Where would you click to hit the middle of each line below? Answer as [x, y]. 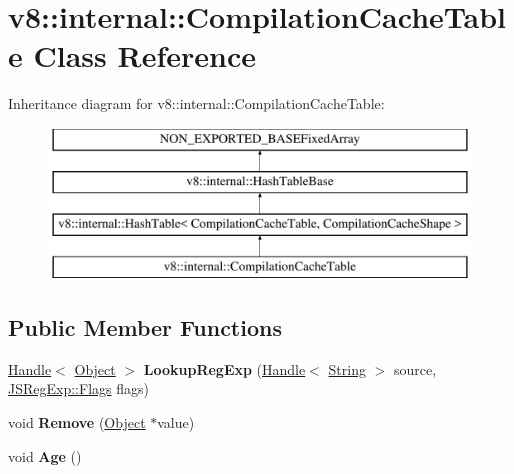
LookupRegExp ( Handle [224, 368]
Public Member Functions [145, 327]
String [347, 368]
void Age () [45, 455]
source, [415, 368]
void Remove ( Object [77, 422]
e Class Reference [132, 55]
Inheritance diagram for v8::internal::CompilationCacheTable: [196, 103]
